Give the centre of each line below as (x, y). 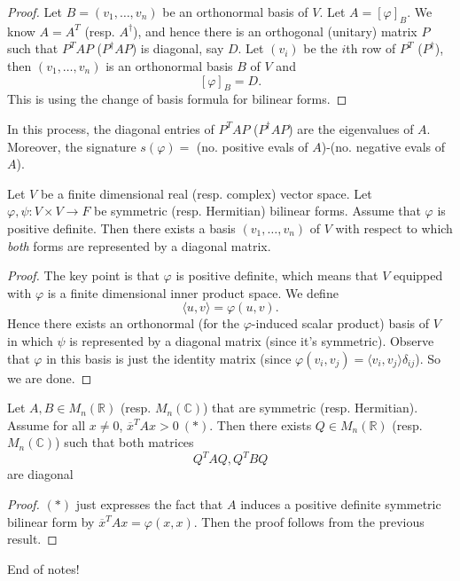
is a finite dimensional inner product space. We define (193, 292)
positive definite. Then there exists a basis (121, 228)
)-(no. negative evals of (383, 146)
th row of (371, 48)
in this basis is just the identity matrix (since (169, 358)
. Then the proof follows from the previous (309, 521)
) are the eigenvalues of (351, 128)
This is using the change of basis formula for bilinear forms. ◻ (177, 99)
